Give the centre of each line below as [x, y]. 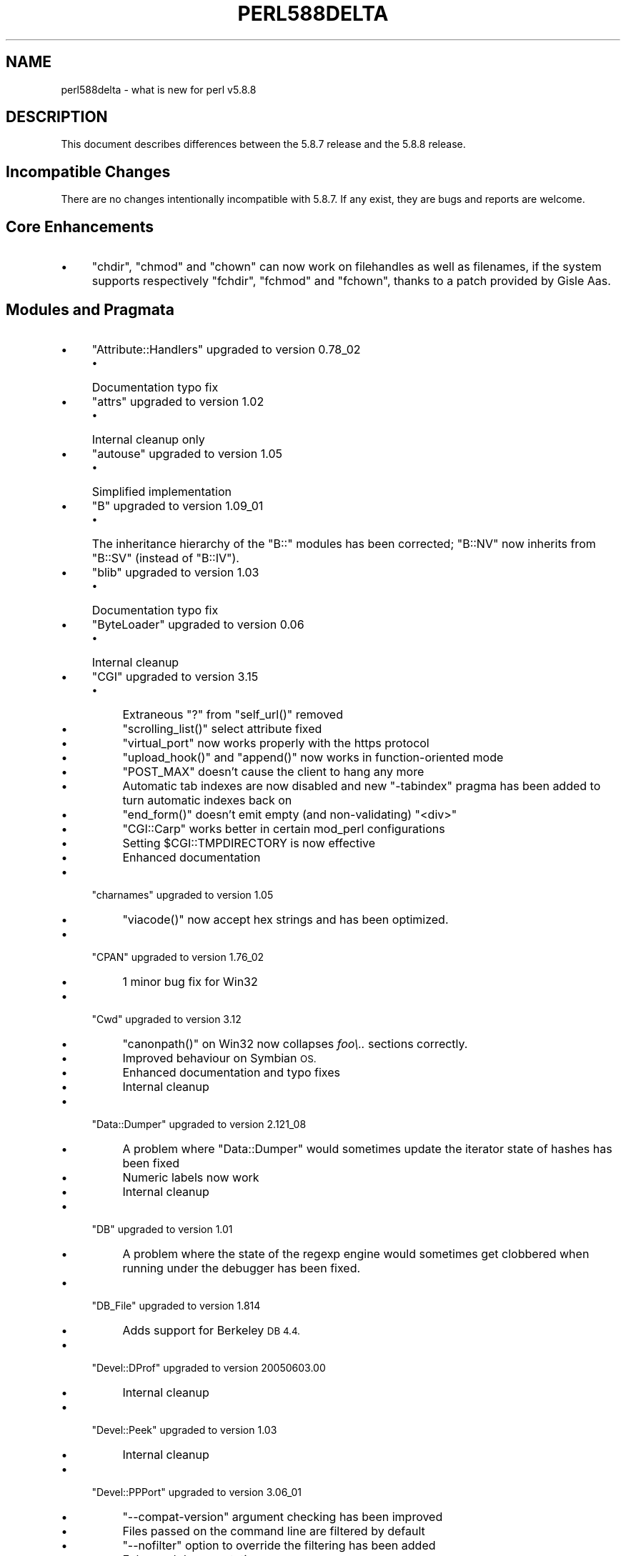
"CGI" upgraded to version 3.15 [175, 676]
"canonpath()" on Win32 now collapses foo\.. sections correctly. [295, 1043]
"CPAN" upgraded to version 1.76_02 [178, 957]
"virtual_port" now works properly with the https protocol [276, 743]
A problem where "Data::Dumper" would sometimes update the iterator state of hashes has [367, 1148]
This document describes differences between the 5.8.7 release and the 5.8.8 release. [263, 144]
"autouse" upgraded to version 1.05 [187, 453]
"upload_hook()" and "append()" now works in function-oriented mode [313, 757]
